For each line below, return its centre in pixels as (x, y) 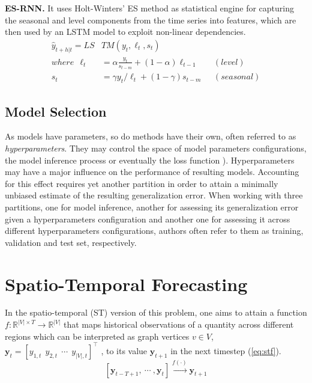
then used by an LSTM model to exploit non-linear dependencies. (125, 32)
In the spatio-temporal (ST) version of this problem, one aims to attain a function (156, 312)
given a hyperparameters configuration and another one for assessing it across (148, 219)
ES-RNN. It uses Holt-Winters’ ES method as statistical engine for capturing (149, 8)
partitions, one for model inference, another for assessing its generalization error (152, 207)
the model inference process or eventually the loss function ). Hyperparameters (150, 160)
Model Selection (56, 111)
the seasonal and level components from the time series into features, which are (151, 20)
